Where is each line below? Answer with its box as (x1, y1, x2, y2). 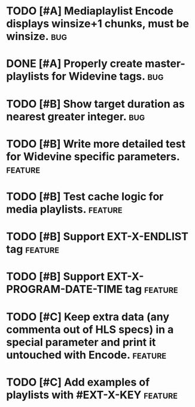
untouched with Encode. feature (6, 348, 166, 362)
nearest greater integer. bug (6, 109, 145, 123)
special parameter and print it (6, 335, 156, 349)
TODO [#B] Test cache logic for (6, 189, 164, 203)
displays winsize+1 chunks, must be (6, 17, 190, 30)
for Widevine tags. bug (51, 70, 164, 83)
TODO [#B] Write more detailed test (6, 137, 186, 151)
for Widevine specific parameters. (6, 149, 180, 163)
